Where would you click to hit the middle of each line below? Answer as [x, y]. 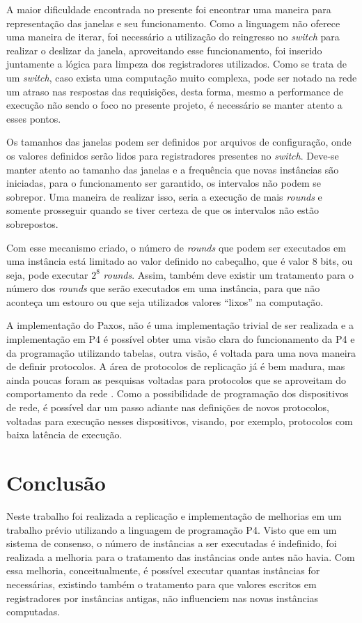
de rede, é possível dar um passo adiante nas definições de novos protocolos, [168, 407]
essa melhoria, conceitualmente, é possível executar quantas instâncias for [163, 570]
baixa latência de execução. [64, 434]
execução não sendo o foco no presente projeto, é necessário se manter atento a [174, 105]
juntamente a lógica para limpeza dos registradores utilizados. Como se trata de [176, 64]
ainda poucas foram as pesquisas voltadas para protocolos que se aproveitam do [176, 379]
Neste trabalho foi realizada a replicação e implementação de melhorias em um [174, 515]
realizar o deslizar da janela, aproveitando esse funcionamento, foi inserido [164, 50]
